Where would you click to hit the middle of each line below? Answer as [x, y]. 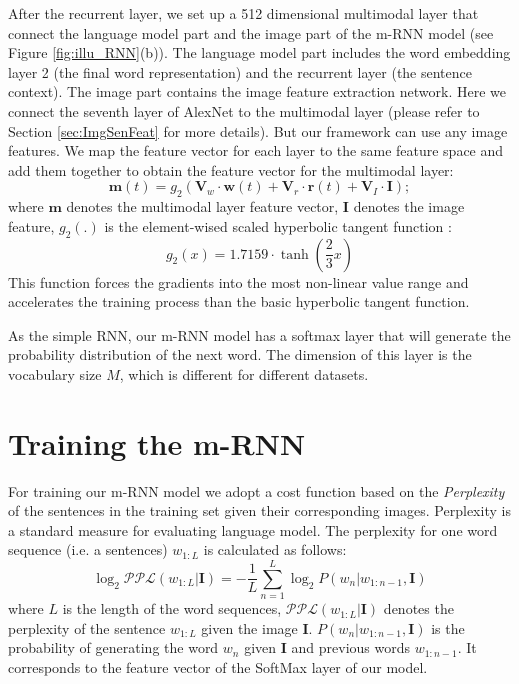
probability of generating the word [113, 647]
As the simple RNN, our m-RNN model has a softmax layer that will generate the [259, 334]
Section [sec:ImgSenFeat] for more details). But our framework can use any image [258, 130]
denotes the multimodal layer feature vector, [202, 206]
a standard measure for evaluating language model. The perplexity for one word [253, 529]
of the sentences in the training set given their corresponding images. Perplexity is [259, 510]
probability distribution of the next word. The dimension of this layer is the [240, 354]
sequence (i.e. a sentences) [88, 549]
